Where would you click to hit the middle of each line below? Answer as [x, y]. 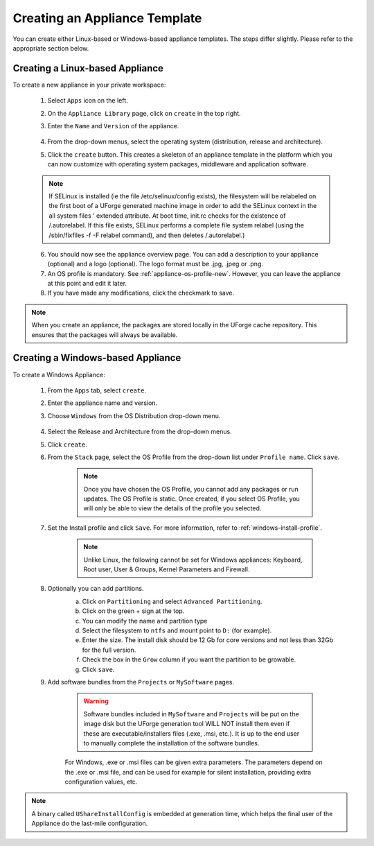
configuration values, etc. [101, 782]
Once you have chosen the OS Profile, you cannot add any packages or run [191, 489]
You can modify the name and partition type [145, 621]
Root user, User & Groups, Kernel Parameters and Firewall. [167, 569]
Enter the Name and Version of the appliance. [113, 126]
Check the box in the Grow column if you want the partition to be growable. [189, 659]
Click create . [68, 444]
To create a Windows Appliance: [59, 374]
